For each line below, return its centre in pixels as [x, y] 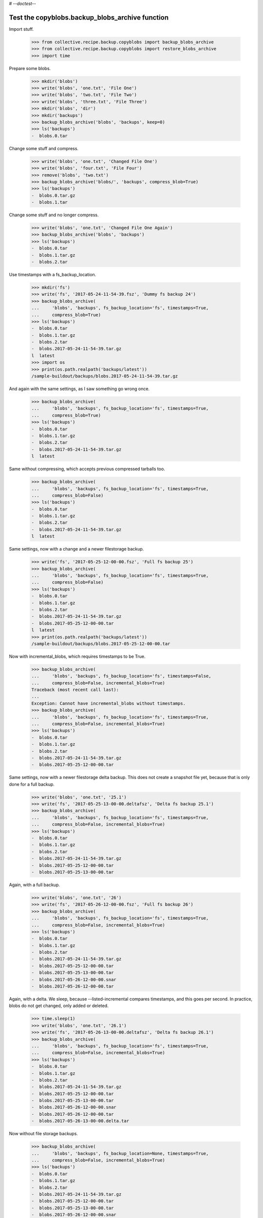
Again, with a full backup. [35, 885]
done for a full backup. [32, 784]
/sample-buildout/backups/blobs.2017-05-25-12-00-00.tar [101, 644]
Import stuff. [21, 29]
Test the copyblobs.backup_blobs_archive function [89, 17]
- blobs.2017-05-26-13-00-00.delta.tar [80, 1121]
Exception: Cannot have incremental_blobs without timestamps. [109, 703]
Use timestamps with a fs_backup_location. [53, 274]
